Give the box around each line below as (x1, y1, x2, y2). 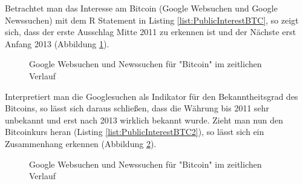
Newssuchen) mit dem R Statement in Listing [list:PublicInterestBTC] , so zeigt (5, 13, 299, 26)
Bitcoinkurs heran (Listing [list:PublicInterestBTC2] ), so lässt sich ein (5, 125, 264, 138)
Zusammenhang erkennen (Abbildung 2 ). (5, 137, 157, 149)
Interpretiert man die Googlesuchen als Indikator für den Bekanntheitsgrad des (5, 90, 298, 102)
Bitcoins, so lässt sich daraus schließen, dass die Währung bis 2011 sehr (5, 102, 270, 114)
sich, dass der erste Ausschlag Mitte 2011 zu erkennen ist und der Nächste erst (5, 25, 296, 38)
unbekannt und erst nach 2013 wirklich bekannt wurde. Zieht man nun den (5, 113, 283, 126)
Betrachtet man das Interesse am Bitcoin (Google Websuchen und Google (5, 2, 278, 14)
